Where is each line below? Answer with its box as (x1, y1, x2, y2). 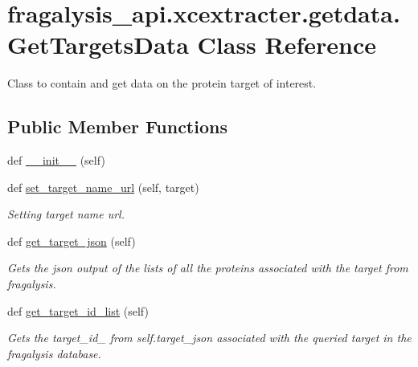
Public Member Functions (7, 114, 227, 139)
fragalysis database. (7, 345, 101, 361)
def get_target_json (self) (7, 232, 136, 249)
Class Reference (197, 28, 377, 61)
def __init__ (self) (7, 152, 105, 169)
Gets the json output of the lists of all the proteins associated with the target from (7, 259, 408, 276)
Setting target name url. (7, 206, 125, 222)
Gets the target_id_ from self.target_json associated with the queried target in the (7, 329, 412, 346)
